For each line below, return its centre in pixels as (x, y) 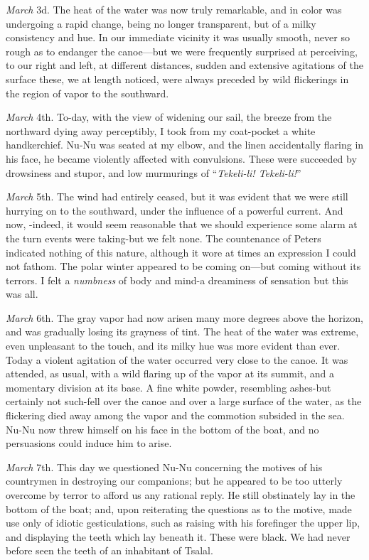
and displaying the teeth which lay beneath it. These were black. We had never (178, 536)
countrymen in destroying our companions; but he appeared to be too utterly (174, 481)
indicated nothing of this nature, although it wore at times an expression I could (181, 252)
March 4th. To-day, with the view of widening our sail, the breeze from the (169, 117)
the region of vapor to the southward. (87, 93)
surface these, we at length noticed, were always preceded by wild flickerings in (177, 79)
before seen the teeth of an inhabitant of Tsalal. (109, 550)
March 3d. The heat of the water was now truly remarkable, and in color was (174, 9)
